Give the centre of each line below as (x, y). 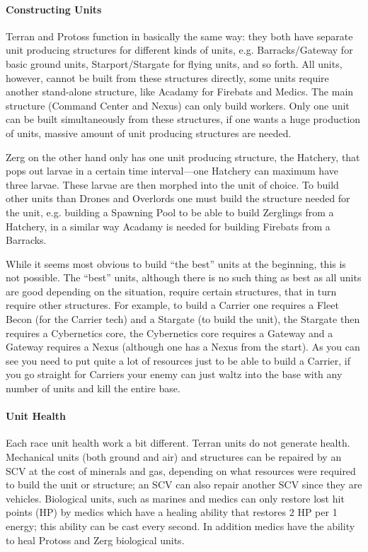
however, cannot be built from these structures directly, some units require (167, 77)
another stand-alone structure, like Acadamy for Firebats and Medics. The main (180, 92)
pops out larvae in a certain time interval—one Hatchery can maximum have (172, 171)
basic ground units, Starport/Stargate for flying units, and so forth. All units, (174, 63)
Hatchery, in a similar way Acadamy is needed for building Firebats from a (168, 226)
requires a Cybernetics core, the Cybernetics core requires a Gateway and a (169, 333)
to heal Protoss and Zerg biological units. (95, 540)
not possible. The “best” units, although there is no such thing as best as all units (184, 277)
